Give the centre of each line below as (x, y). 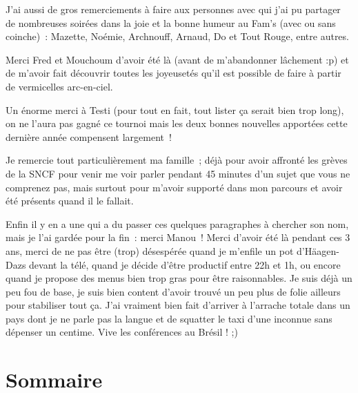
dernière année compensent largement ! (89, 136)
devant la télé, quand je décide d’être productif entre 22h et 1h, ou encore (185, 264)
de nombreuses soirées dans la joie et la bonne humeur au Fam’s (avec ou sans (171, 22)
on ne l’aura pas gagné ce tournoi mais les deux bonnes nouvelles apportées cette (177, 123)
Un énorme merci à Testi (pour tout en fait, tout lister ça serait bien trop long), (175, 109)
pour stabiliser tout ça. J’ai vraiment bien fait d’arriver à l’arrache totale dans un (178, 305)
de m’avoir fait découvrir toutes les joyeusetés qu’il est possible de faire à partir (173, 73)
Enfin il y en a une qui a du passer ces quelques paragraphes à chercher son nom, (177, 223)
